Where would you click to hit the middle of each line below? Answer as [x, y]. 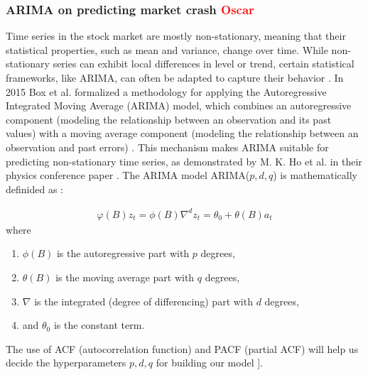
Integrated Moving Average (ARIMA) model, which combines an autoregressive [179, 105]
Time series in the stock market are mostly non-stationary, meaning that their [176, 36]
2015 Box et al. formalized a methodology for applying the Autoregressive [166, 91]
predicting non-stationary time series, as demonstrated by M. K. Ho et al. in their [184, 161]
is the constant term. [99, 325]
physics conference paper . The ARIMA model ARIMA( [128, 175]
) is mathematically [315, 175]
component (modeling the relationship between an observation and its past [169, 119]
